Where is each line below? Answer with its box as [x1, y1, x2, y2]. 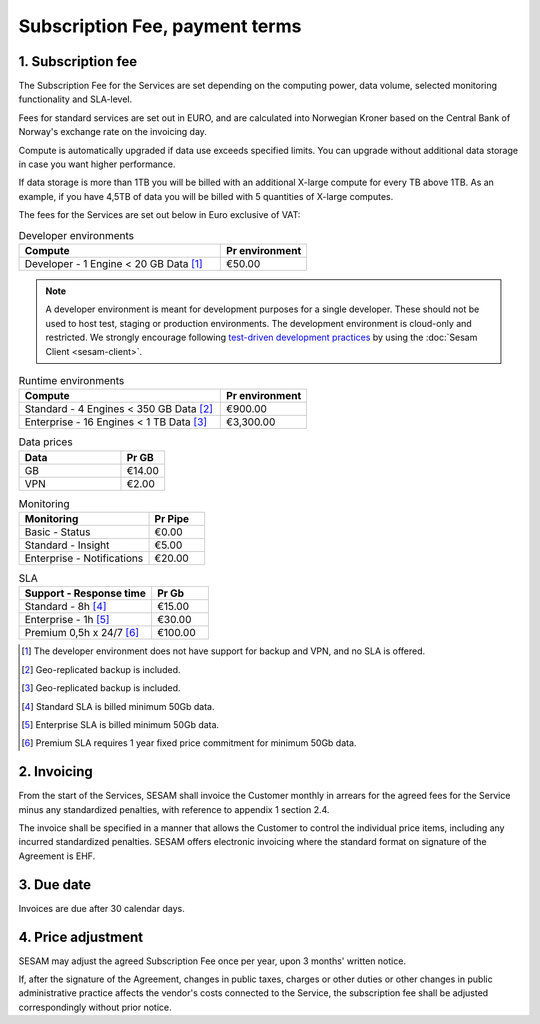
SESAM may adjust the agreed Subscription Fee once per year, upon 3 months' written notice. [18, 955, 407, 967]
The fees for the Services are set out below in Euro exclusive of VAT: [18, 209, 301, 221]
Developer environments [18, 228, 135, 242]
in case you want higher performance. [18, 158, 176, 170]
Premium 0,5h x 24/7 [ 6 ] [24, 626, 140, 640]
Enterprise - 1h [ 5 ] [24, 613, 110, 627]
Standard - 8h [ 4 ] [24, 600, 107, 614]
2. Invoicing [18, 763, 94, 780]
